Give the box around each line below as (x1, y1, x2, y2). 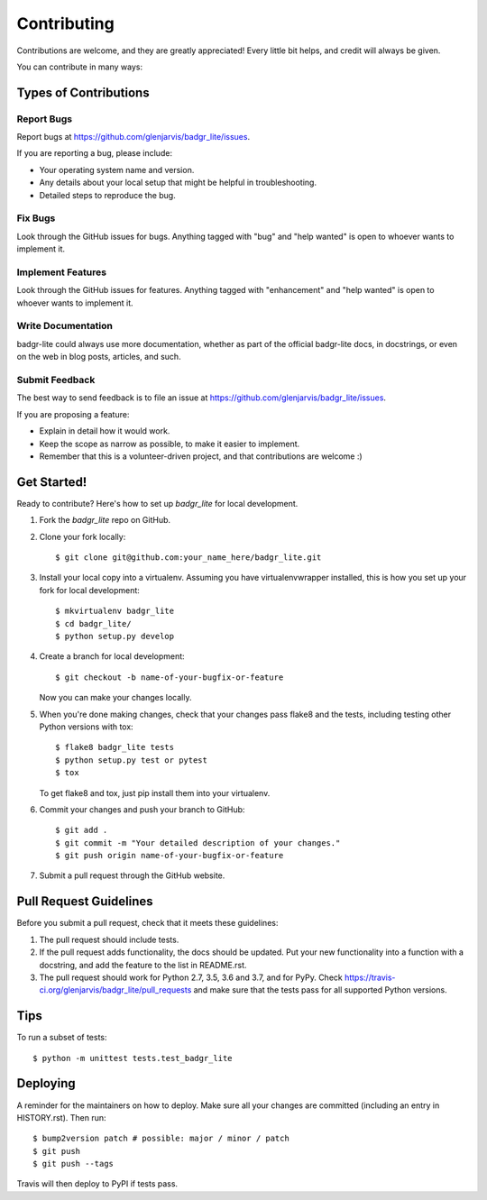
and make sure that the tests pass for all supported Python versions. (193, 985, 447, 995)
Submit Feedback (16, 374, 96, 387)
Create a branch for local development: (39, 651, 185, 662)
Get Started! (16, 474, 87, 490)
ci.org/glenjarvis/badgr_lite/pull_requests (39, 985, 192, 995)
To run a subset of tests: (16, 1032, 107, 1043)
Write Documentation (16, 320, 113, 333)
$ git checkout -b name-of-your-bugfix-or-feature (55, 672, 284, 682)
